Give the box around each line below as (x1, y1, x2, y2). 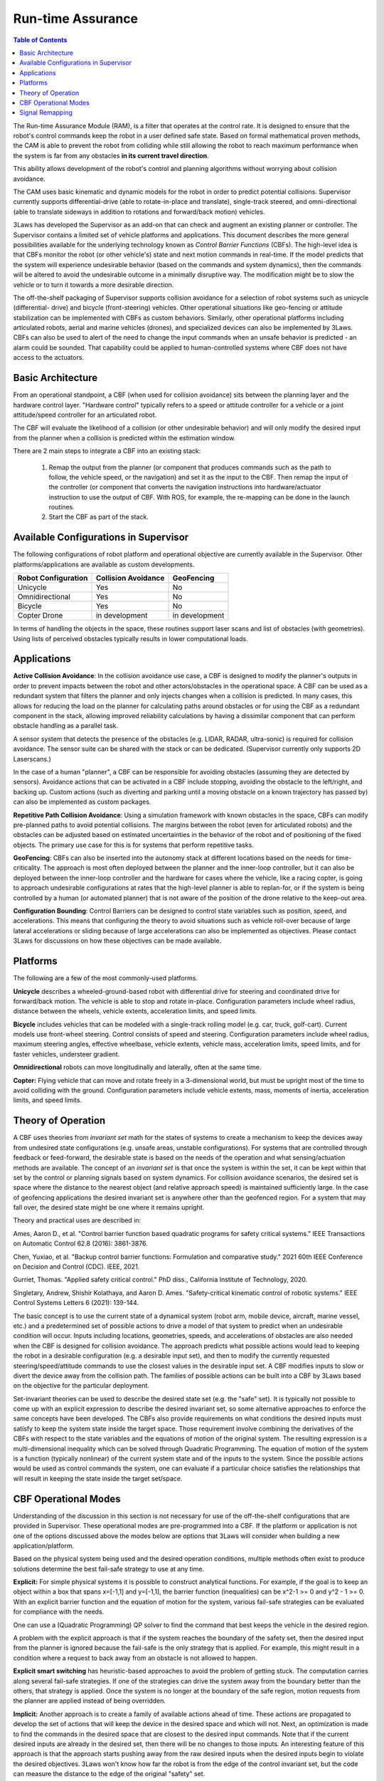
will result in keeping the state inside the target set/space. (13, 1474, 183, 1483)
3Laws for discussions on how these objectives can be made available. (13, 937, 222, 945)
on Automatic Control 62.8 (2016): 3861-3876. (13, 1240, 149, 1248)
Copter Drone (17, 611, 63, 621)
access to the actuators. (13, 353, 85, 362)
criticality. (13, 863, 42, 872)
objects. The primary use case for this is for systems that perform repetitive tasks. (13, 841, 254, 849)
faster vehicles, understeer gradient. (13, 1049, 120, 1058)
